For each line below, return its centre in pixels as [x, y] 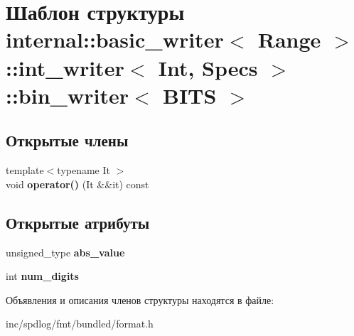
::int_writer [65, 67]
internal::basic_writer [115, 39]
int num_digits [42, 276]
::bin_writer [67, 95]
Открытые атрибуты [78, 222]
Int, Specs [208, 67]
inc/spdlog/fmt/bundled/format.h [80, 324]
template [25, 170]
